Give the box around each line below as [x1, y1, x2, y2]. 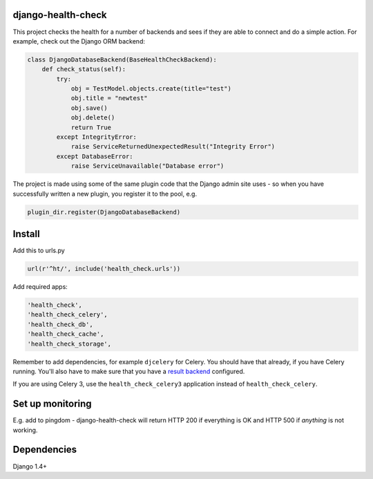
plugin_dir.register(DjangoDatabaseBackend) [27, 208, 181, 216]
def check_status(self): [41, 66, 126, 73]
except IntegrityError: [56, 133, 137, 141]
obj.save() [70, 104, 108, 112]
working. [12, 426, 38, 434]
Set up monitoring [12, 398, 93, 410]
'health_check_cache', [27, 330, 104, 338]
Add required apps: [12, 283, 68, 291]
